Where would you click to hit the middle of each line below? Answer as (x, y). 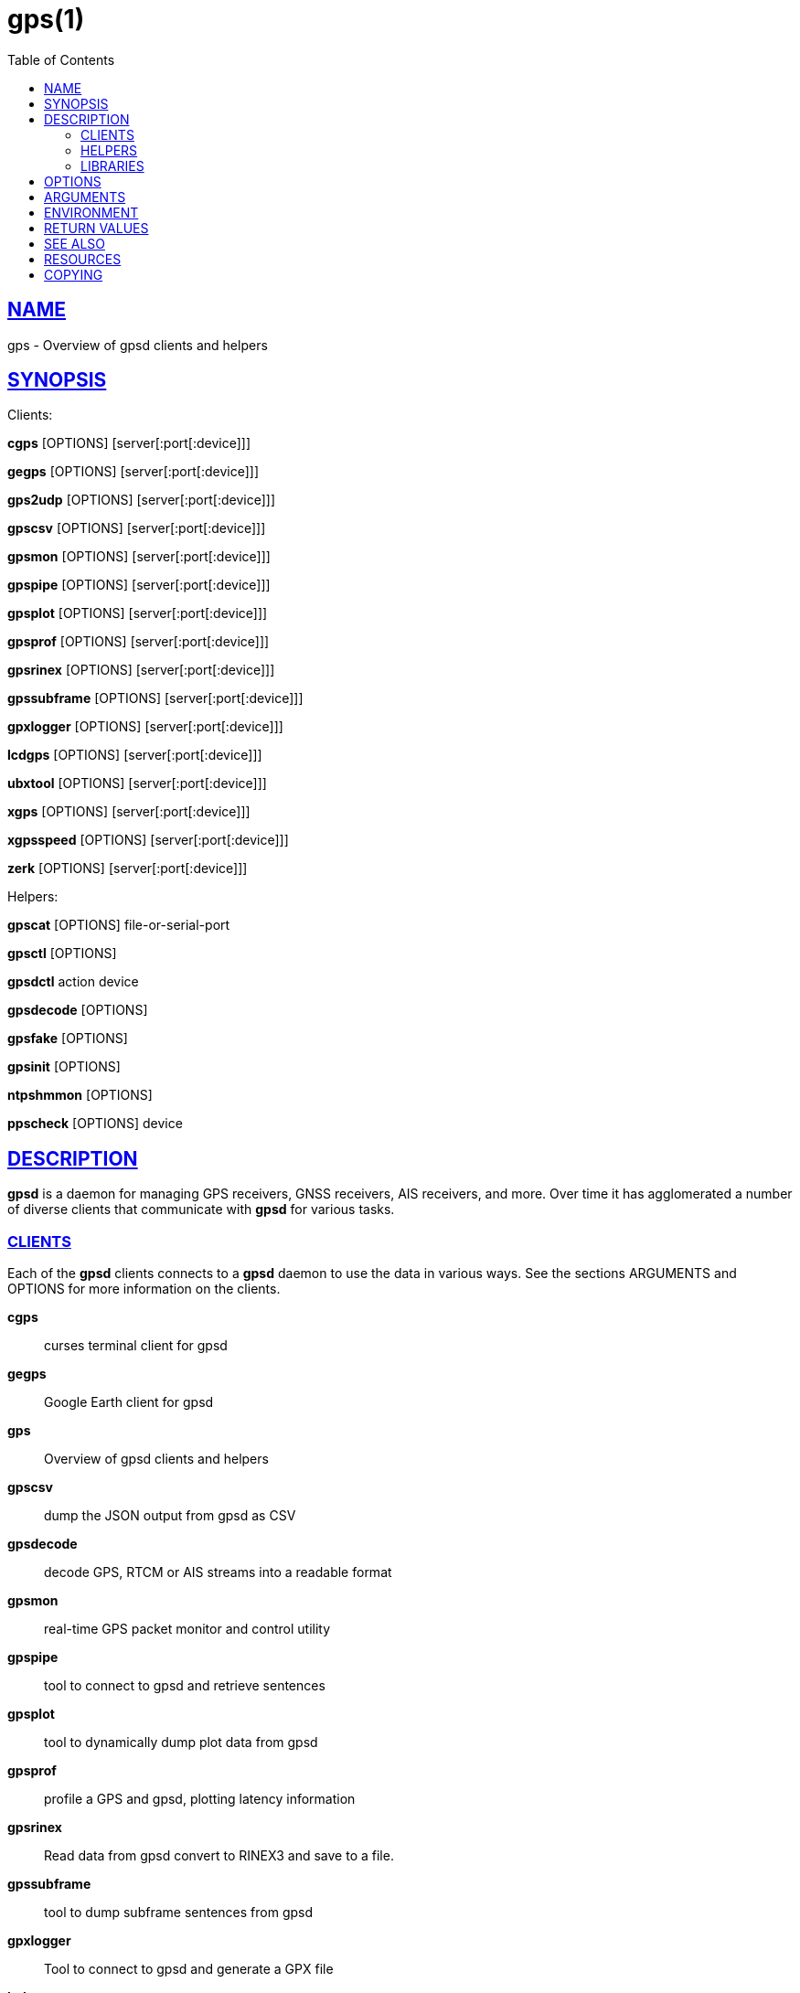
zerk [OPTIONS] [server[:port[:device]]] (128, 869)
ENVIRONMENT (91, 212)
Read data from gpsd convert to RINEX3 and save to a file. (219, 1856)
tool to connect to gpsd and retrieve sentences (185, 1686)
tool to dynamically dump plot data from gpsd (181, 1743)
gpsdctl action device (73, 982)
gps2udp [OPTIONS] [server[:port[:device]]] (142, 500)
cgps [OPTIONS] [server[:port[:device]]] (129, 443)
